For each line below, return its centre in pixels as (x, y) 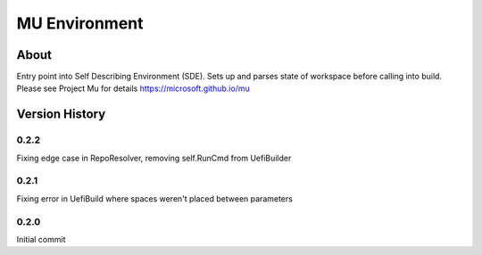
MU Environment (80, 23)
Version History (61, 115)
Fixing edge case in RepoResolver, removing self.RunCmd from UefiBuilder (154, 158)
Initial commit (41, 239)
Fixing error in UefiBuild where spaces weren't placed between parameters (155, 198)
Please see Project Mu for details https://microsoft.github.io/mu (133, 88)
